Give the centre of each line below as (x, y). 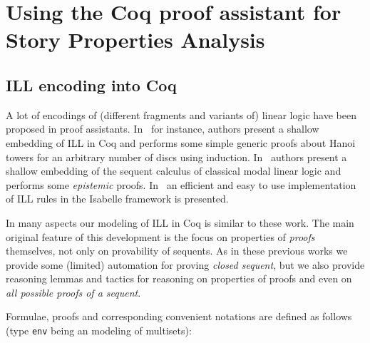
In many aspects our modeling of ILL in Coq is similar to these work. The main (180, 222)
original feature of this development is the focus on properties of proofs (160, 236)
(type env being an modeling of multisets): (99, 331)
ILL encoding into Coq (91, 85)
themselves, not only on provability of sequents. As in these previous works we (177, 251)
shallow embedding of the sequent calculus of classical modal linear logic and (174, 171)
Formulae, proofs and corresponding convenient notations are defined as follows (179, 316)
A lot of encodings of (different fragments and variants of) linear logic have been (181, 114)
